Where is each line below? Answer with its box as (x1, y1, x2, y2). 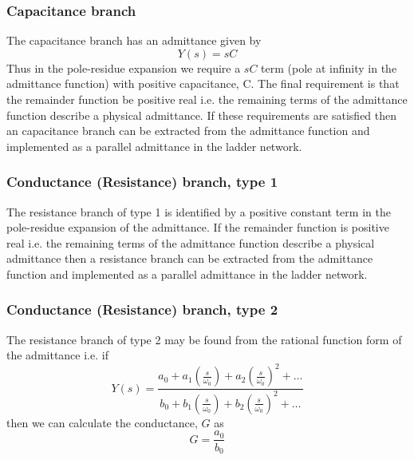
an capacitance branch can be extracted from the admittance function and (6, 122, 370, 139)
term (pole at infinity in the (261, 59, 397, 76)
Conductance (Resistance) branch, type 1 (6, 172, 278, 192)
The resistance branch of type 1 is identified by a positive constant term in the (6, 203, 391, 220)
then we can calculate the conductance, (6, 414, 198, 430)
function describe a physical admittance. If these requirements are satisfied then (6, 106, 397, 123)
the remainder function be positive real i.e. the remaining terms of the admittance (6, 91, 408, 107)
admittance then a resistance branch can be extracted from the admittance (6, 250, 373, 267)
